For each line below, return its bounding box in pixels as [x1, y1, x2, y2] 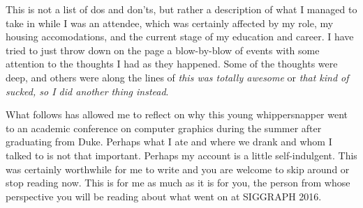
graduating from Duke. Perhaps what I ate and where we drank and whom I [6, 134, 332, 149]
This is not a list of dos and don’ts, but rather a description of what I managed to [6, 2, 357, 16]
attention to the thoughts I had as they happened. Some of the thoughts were [6, 56, 338, 71]
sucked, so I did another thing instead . [6, 83, 169, 98]
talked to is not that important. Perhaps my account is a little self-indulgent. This [6, 147, 357, 162]
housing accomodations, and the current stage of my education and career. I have [6, 29, 354, 44]
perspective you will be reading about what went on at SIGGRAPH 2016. [6, 189, 322, 203]
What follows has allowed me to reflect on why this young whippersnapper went [6, 107, 348, 122]
